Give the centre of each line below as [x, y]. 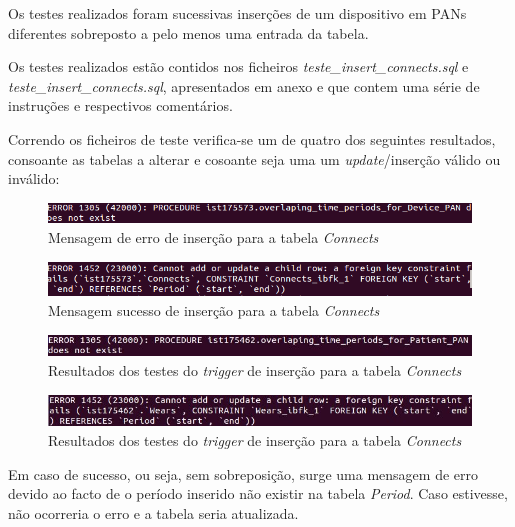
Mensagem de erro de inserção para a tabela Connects [213, 236]
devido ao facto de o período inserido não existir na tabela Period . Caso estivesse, [258, 493]
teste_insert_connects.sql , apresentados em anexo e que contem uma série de [244, 85]
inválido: [34, 178]
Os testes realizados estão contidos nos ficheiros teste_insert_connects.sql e [238, 66]
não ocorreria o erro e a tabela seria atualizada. [153, 512]
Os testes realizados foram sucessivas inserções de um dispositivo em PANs [237, 13]
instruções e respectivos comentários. [120, 105]
